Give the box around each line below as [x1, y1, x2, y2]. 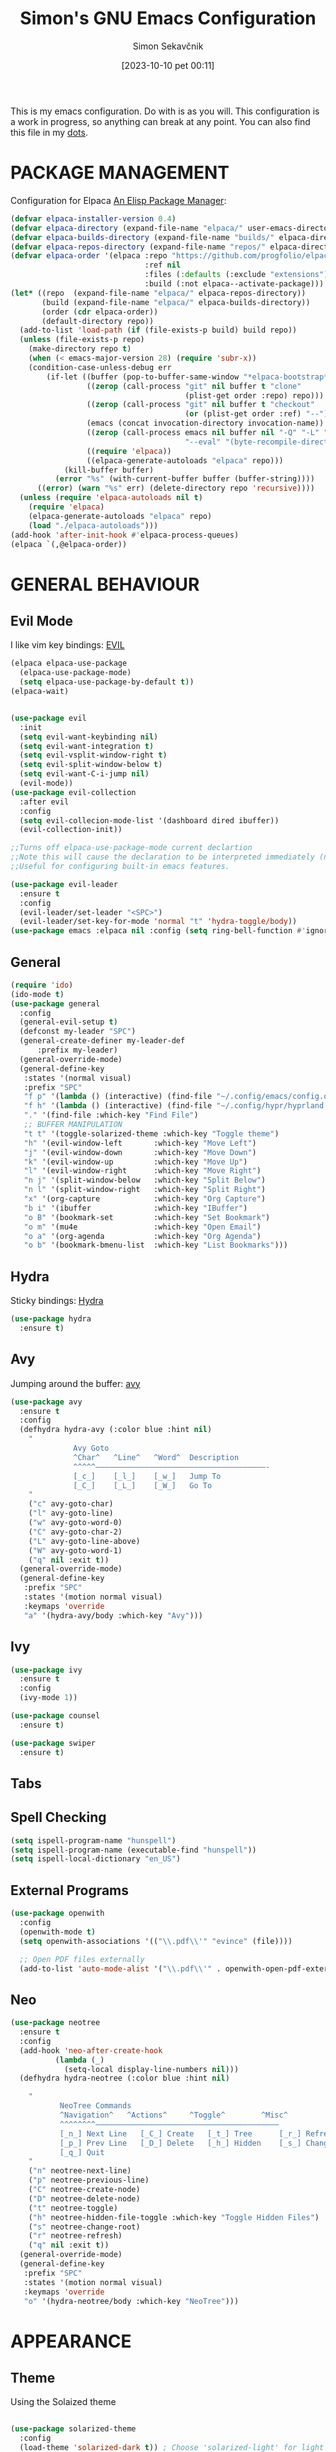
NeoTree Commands [59, 2101, 132, 2111]
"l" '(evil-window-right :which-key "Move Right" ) [23, 1166, 262, 1176]
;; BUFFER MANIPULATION [23, 1120, 123, 1130]
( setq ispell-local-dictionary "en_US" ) [10, 1854, 182, 1864]
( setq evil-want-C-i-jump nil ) [19, 769, 150, 779]
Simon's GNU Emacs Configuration [19, 7, 317, 30]
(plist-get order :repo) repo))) [184, 390, 325, 401]
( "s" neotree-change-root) [28, 2222, 141, 2232]
